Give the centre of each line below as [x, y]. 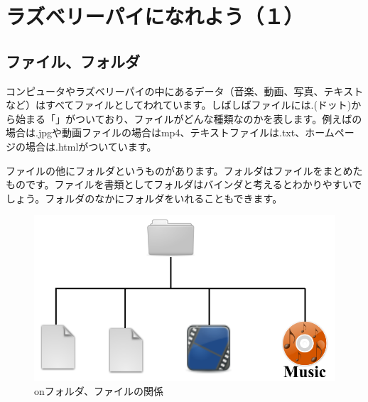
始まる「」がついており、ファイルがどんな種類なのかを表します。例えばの [189, 118]
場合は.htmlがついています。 [91, 146]
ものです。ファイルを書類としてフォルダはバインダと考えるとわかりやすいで [184, 184]
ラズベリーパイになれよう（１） [155, 16]
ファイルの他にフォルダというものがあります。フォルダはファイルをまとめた [184, 170]
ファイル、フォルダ [73, 61]
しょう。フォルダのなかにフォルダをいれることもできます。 [144, 198]
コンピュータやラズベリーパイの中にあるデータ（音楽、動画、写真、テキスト [185, 91]
